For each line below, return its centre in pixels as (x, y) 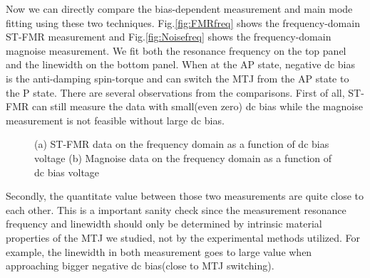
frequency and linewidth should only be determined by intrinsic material (164, 224)
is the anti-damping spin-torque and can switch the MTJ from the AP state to (178, 78)
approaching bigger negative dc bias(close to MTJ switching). (140, 266)
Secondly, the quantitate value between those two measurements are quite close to (185, 196)
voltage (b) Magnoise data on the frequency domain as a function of (183, 157)
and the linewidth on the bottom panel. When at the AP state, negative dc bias (180, 64)
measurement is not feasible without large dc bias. (115, 120)
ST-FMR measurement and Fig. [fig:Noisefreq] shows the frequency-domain (169, 37)
